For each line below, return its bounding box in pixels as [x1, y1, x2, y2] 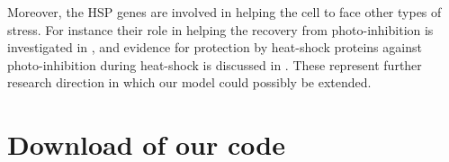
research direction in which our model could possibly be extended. [7, 73, 372, 92]
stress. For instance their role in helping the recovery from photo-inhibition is [7, 20, 434, 39]
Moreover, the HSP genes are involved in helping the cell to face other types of [7, 3, 442, 21]
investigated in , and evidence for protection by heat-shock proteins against [7, 38, 422, 57]
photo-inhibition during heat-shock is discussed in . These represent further [7, 55, 422, 74]
